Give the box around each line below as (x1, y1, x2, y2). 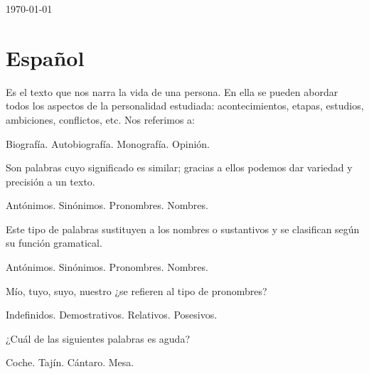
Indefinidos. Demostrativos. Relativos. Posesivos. (6, 307, 218, 322)
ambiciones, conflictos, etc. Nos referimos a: (6, 112, 195, 127)
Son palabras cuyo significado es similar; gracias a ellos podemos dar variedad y (6, 160, 353, 175)
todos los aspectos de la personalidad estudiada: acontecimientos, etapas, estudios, (6, 98, 364, 113)
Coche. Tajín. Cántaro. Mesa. (6, 355, 134, 370)
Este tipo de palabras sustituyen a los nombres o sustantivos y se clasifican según (6, 221, 360, 236)
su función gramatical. (6, 235, 102, 250)
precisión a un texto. (6, 173, 95, 188)
